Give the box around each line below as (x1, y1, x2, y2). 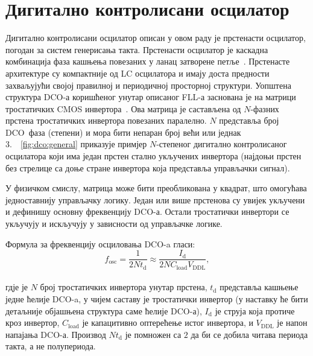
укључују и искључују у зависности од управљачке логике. (5, 217, 223, 230)
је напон (277, 316, 308, 329)
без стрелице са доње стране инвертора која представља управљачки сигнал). (5, 161, 290, 174)
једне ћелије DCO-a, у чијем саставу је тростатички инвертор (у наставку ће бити (5, 292, 308, 305)
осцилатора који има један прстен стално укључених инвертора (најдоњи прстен (5, 150, 302, 162)
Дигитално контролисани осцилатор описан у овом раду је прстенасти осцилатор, (5, 31, 306, 44)
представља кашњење (220, 281, 299, 293)
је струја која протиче (215, 304, 295, 317)
